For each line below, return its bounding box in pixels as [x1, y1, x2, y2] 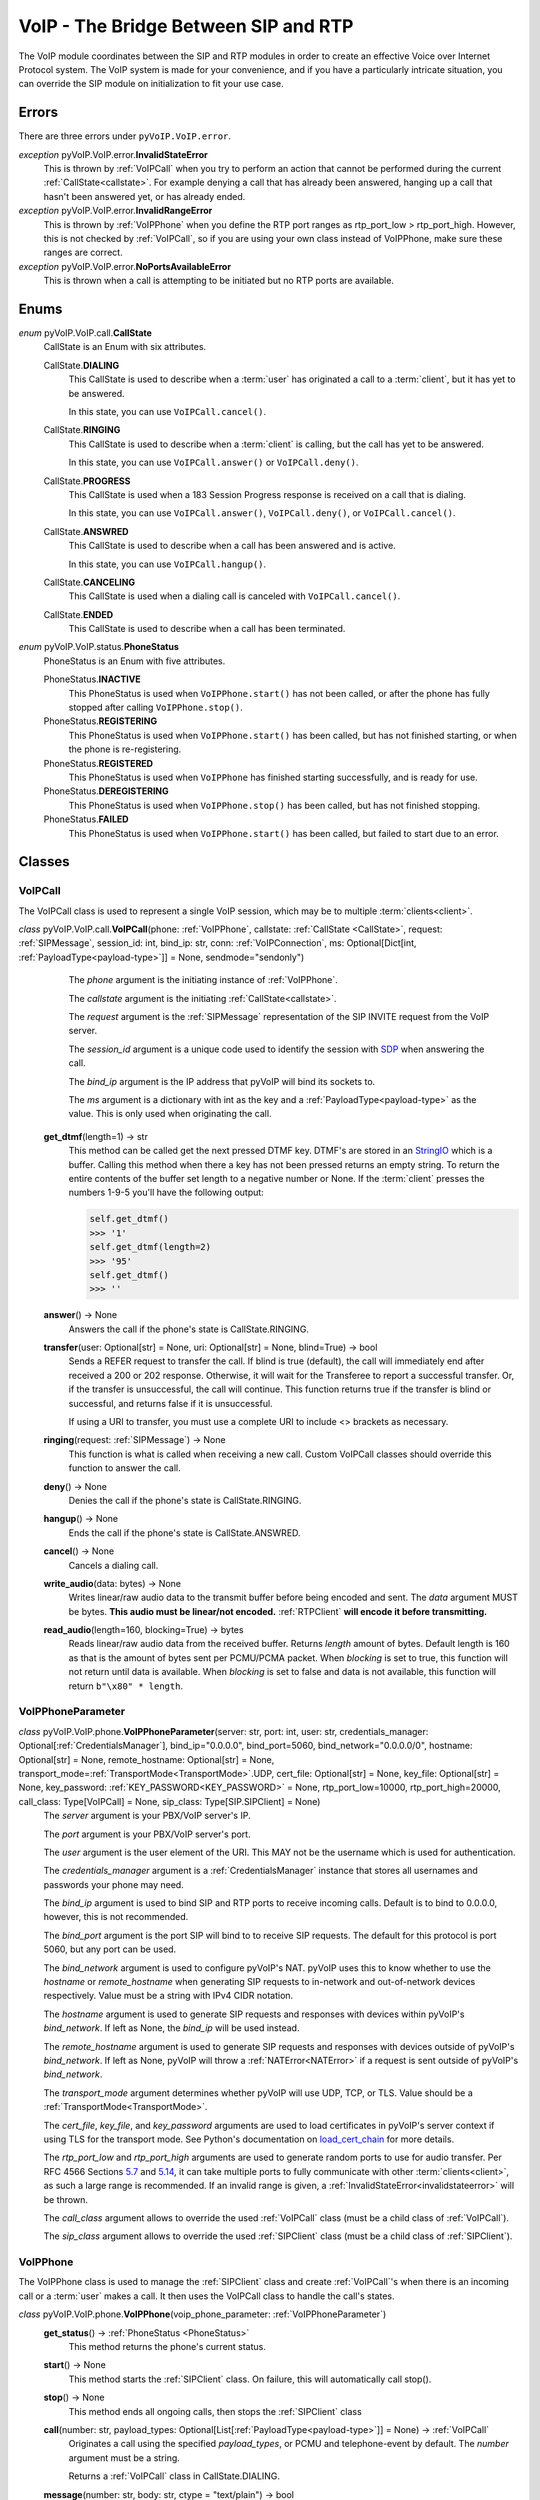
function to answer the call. [68, 1462, 181, 1474]
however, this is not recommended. [43, 1911, 189, 1923]
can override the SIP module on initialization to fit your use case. [18, 78, 284, 90]
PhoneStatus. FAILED [43, 813, 129, 825]
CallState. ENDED [43, 608, 114, 620]
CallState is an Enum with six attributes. [43, 341, 207, 353]
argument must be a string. [68, 2451, 180, 2464]
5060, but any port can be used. [43, 1943, 177, 1955]
